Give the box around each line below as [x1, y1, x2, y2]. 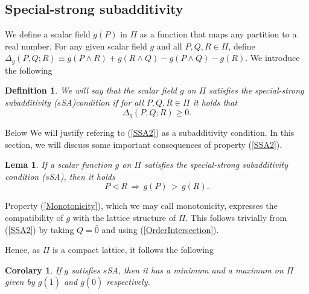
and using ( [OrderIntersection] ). [101, 223, 219, 235]
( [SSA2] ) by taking [5, 223, 74, 235]
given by [5, 275, 35, 288]
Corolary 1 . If [5, 263, 62, 276]
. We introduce [245, 51, 300, 64]
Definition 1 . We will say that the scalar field [5, 84, 177, 97]
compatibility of [5, 211, 63, 224]
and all [156, 39, 182, 52]
